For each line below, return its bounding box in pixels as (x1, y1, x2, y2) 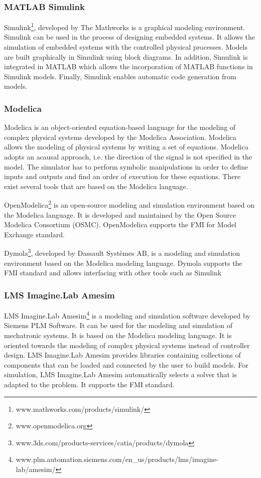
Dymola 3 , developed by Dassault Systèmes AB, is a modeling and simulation (4, 246, 240, 258)
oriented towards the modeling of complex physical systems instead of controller (4, 340, 250, 350)
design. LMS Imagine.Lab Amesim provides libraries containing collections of (4, 350, 241, 360)
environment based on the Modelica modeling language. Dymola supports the (4, 257, 242, 268)
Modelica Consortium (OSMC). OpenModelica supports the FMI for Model (4, 219, 236, 230)
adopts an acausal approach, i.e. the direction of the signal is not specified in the (4, 151, 252, 162)
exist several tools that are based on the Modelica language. (4, 181, 188, 191)
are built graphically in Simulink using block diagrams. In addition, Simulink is (4, 51, 248, 62)
